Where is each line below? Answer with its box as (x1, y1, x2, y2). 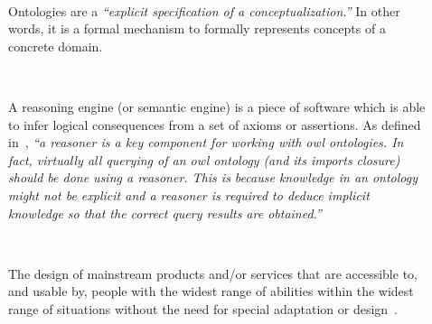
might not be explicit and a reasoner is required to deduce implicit (8, 185, 370, 204)
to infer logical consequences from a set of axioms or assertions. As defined (8, 115, 421, 134)
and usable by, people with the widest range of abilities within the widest (8, 282, 414, 301)
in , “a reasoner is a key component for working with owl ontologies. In (8, 133, 404, 152)
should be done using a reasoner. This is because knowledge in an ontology (8, 168, 418, 187)
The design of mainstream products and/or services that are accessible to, (8, 264, 418, 282)
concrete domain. (8, 36, 103, 55)
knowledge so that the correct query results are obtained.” (8, 203, 322, 222)
